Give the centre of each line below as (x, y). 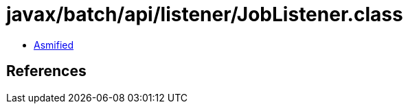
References (46, 71)
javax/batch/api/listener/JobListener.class (205, 14)
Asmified (54, 45)
